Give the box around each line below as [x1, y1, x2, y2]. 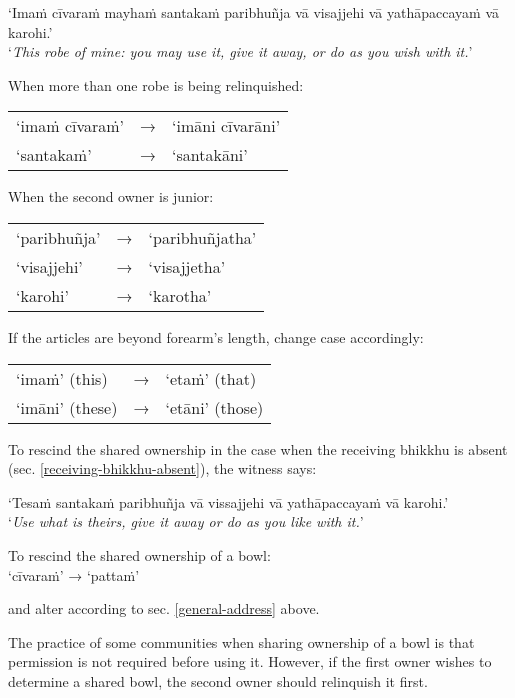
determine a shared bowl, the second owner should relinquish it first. [8, 670, 428, 691]
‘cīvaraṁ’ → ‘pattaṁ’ [8, 564, 140, 585]
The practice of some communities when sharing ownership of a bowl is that [8, 631, 475, 652]
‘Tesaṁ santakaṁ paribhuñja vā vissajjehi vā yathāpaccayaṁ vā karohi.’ [8, 491, 449, 512]
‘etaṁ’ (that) [165, 366, 257, 390]
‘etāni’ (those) [165, 395, 264, 419]
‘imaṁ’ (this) [16, 366, 108, 390]
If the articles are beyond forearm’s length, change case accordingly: [8, 326, 424, 347]
